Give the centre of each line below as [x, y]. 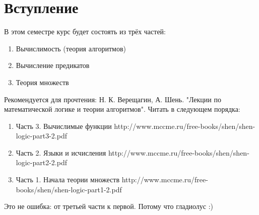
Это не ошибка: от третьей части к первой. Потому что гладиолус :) [109, 206]
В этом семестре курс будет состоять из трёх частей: [85, 31]
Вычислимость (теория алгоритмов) [71, 48]
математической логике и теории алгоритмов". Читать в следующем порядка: [122, 109]
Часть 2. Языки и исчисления [61, 152]
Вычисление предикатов [53, 65]
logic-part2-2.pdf [41, 162]
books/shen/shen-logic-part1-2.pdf [69, 189]
